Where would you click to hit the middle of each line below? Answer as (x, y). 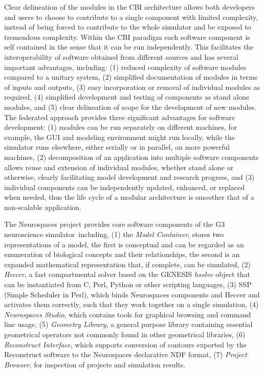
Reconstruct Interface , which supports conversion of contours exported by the (125, 344)
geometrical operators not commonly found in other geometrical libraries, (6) (125, 334)
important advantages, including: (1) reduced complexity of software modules (125, 67)
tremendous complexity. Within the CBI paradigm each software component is (127, 37)
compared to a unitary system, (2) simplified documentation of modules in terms (131, 77)
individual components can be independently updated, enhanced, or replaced (125, 187)
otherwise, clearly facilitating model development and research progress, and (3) (129, 177)
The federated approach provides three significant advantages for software (120, 117)
